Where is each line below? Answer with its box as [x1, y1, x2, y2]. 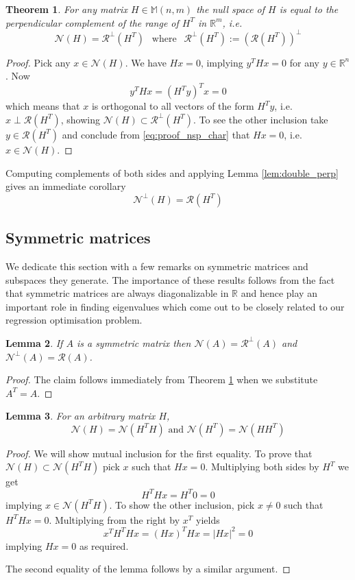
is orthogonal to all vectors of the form [91, 99, 254, 113]
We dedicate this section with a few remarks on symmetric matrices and [5, 258, 308, 273]
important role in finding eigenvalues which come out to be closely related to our [5, 299, 345, 313]
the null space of [196, 2, 265, 16]
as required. [79, 538, 129, 553]
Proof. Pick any [5, 55, 71, 69]
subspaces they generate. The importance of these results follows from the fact [5, 272, 335, 287]
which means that [5, 99, 80, 113]
